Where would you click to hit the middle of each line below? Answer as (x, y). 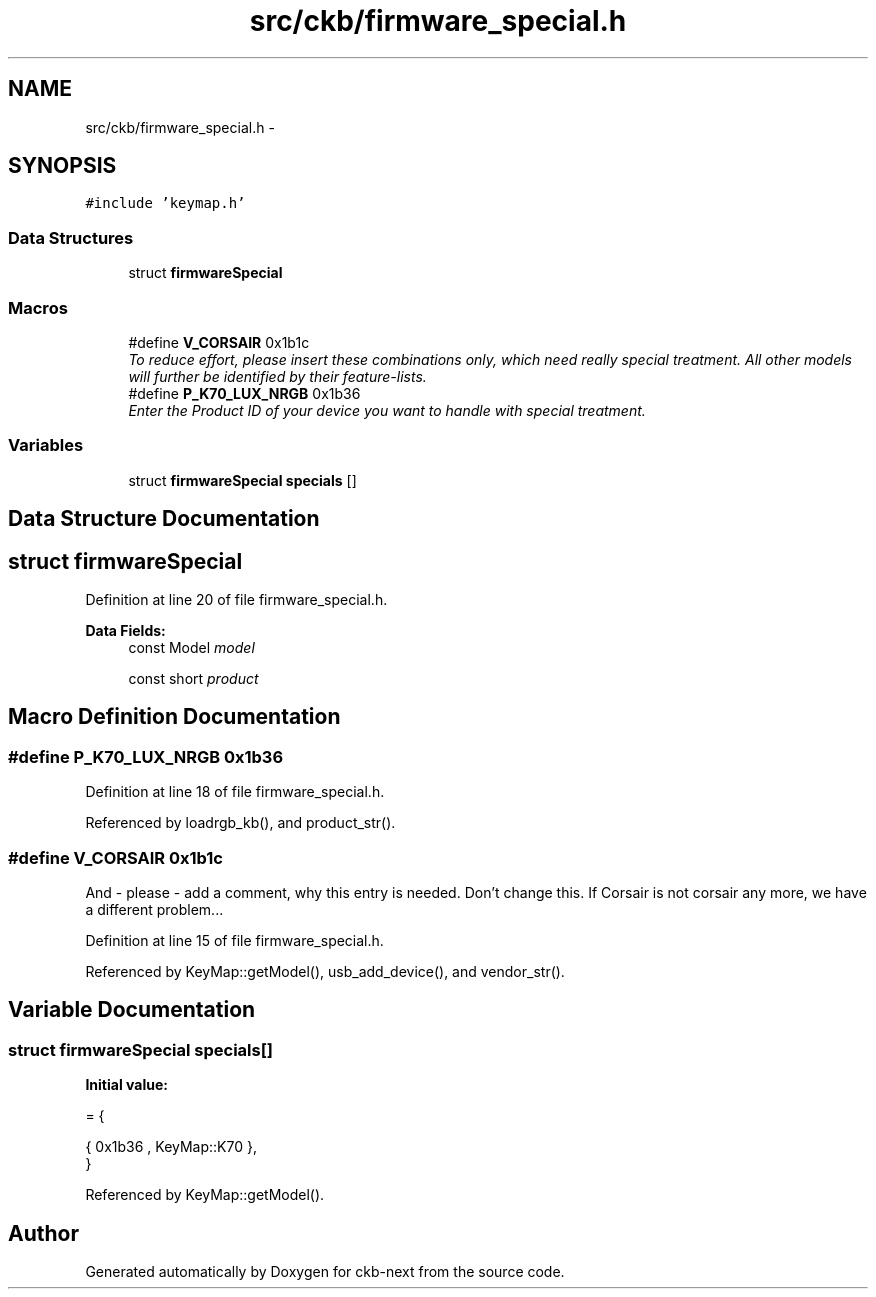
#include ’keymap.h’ (165, 203)
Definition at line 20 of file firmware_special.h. (236, 599)
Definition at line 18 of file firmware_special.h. (235, 792)
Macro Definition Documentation (174, 717)
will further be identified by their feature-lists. (277, 376)
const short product (193, 678)
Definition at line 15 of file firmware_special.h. (234, 940)
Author (43, 1233)
